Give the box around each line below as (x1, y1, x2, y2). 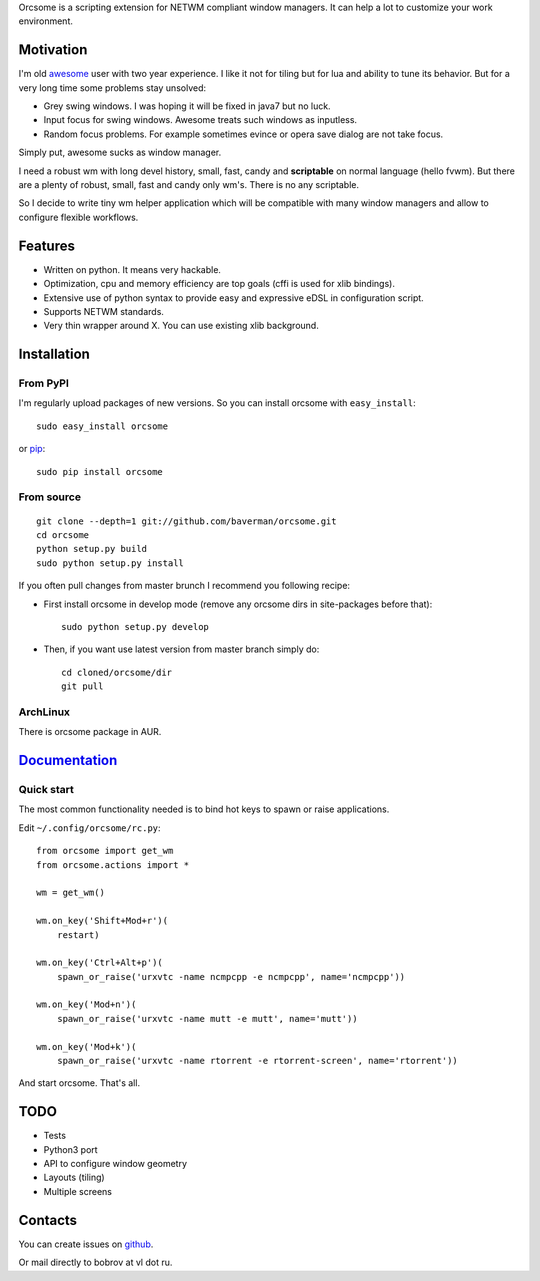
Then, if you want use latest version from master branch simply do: (43, 643, 320, 655)
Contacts (18, 1211, 78, 1229)
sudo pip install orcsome (36, 466, 164, 477)
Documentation (18, 752, 118, 769)
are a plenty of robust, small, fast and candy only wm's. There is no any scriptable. (18, 179, 360, 191)
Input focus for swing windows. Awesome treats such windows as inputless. (43, 114, 358, 126)
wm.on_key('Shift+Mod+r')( (36, 915, 169, 927)
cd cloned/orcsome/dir (61, 666, 173, 678)
